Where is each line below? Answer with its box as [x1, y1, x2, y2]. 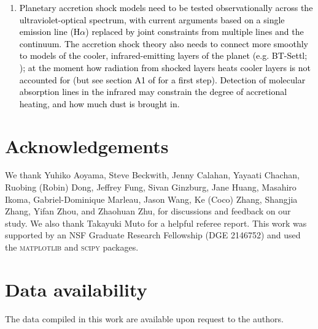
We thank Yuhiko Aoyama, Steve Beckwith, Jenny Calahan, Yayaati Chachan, [5, 168, 300, 181]
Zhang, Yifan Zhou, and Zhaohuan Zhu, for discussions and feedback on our [5, 205, 291, 217]
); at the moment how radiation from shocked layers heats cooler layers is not [19, 61, 311, 74]
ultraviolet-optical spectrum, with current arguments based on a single [19, 13, 285, 26]
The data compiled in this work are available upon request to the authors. [5, 312, 284, 325]
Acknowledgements [5, 133, 169, 158]
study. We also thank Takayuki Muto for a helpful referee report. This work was [5, 216, 307, 229]
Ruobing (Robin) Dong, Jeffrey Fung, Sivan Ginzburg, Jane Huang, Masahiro [5, 181, 297, 194]
